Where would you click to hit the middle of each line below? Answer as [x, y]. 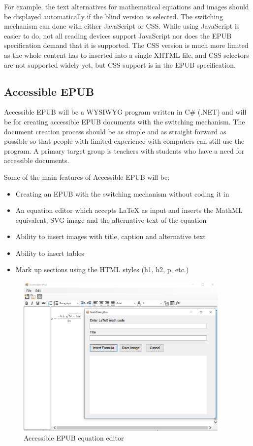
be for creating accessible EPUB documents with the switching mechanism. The [125, 121]
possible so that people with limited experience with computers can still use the [124, 141]
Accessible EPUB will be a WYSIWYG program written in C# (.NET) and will [125, 112]
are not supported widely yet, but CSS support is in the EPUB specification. [120, 64]
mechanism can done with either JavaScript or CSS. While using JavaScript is [122, 26]
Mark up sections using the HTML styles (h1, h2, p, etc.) [102, 269]
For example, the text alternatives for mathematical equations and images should [126, 6]
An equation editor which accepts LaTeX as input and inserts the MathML [129, 210]
